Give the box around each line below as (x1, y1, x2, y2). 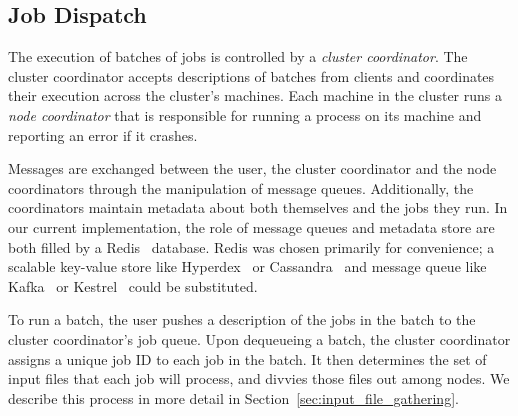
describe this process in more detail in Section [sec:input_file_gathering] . (8, 387, 459, 408)
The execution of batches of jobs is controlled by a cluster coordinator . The (8, 46, 468, 67)
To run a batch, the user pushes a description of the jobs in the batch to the (8, 309, 476, 330)
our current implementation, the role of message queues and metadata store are (8, 216, 495, 237)
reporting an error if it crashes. (8, 124, 198, 145)
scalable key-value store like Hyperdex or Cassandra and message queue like (8, 256, 487, 277)
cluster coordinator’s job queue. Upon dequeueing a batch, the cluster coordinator (8, 328, 511, 349)
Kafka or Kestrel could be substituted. (8, 275, 258, 296)
